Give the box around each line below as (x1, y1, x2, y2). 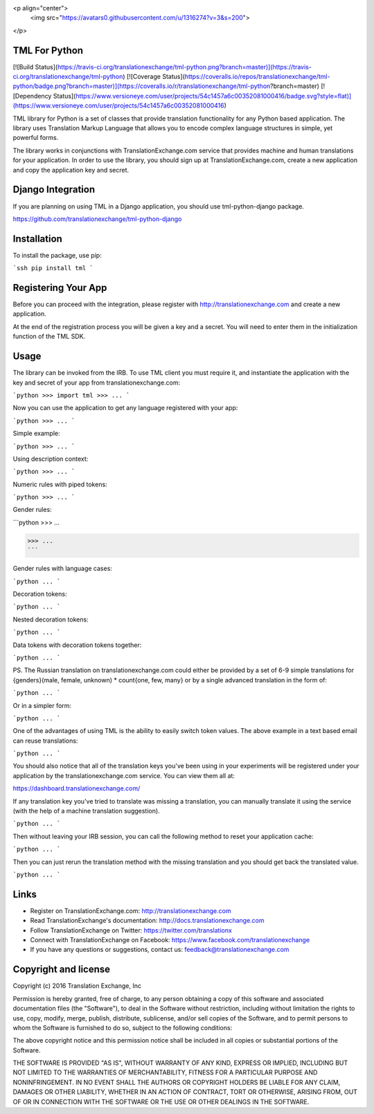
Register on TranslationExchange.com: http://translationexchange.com (30, 906, 231, 914)
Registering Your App (12, 282, 107, 294)
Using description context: (12, 454, 89, 463)
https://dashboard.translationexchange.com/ (12, 784, 141, 793)
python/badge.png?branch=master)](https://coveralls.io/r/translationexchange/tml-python (12, 82, 271, 90)
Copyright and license (12, 964, 111, 975)
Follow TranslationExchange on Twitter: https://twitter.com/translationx (30, 926, 232, 935)
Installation (12, 233, 62, 245)
